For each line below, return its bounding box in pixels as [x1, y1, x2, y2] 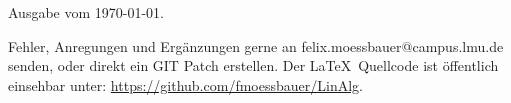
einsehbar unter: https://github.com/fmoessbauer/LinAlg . [8, 74, 363, 95]
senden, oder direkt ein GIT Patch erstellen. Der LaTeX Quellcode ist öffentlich [8, 55, 499, 76]
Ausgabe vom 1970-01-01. [8, 2, 165, 22]
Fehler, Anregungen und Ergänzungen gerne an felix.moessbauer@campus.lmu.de [8, 35, 504, 56]
